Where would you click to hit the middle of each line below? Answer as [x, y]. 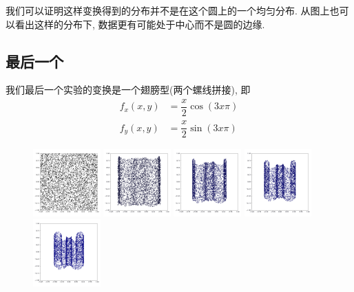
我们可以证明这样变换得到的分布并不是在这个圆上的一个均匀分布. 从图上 [168, 10]
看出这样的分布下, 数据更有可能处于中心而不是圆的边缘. [140, 24]
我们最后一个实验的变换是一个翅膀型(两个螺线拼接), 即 [128, 90]
